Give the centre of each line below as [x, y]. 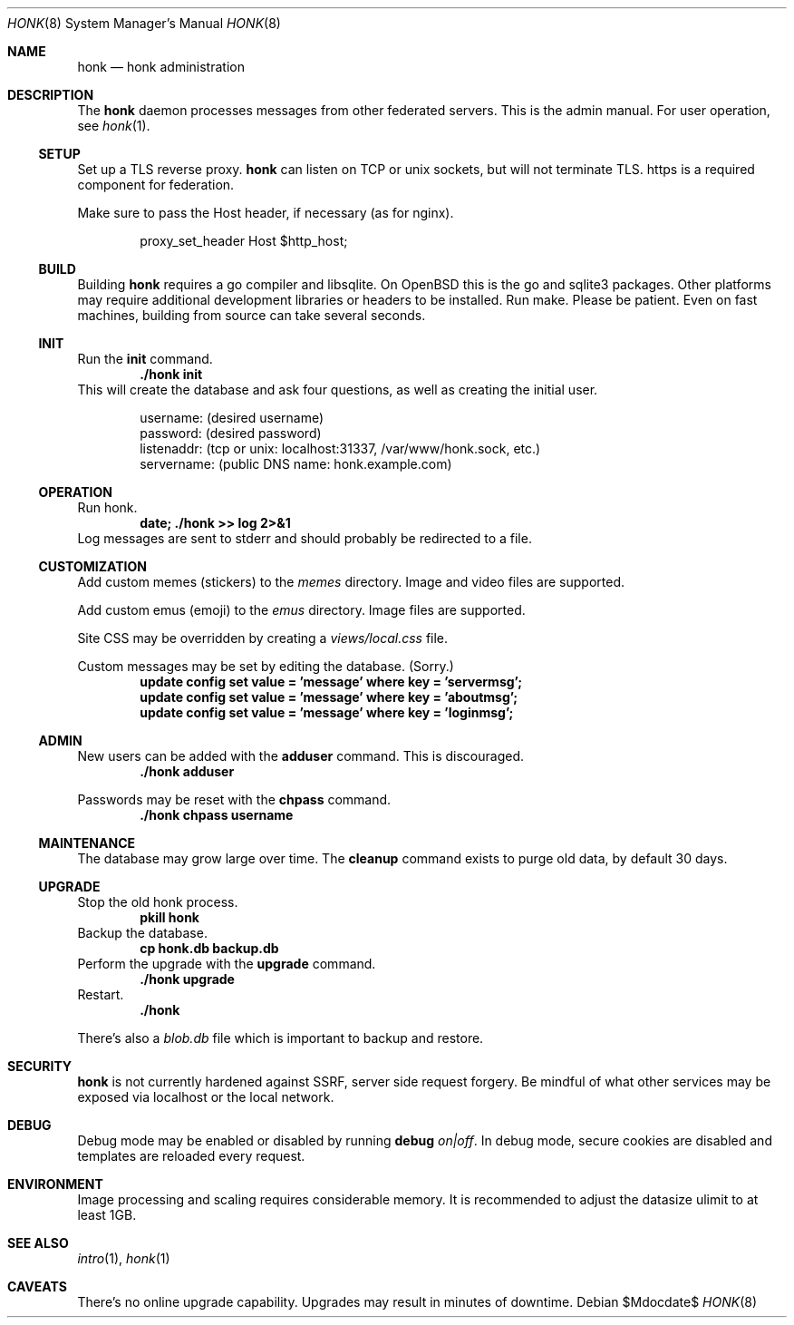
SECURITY [40, 1066]
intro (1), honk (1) [124, 1258]
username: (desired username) [232, 418]
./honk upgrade [187, 979]
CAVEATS [37, 1286]
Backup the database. [142, 933]
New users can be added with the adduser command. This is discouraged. [301, 756]
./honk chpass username [217, 815]
